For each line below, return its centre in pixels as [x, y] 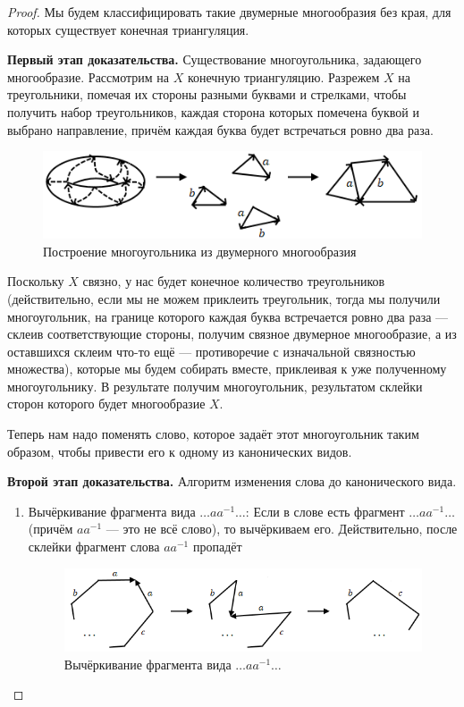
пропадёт [217, 547]
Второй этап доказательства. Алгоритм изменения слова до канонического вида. [232, 481]
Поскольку [36, 281]
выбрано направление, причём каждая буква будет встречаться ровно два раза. [220, 129]
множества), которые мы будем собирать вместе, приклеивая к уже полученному [227, 369]
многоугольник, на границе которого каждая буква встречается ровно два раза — [228, 316]
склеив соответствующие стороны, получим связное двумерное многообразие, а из [232, 334]
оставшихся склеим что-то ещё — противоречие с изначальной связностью [211, 351]
